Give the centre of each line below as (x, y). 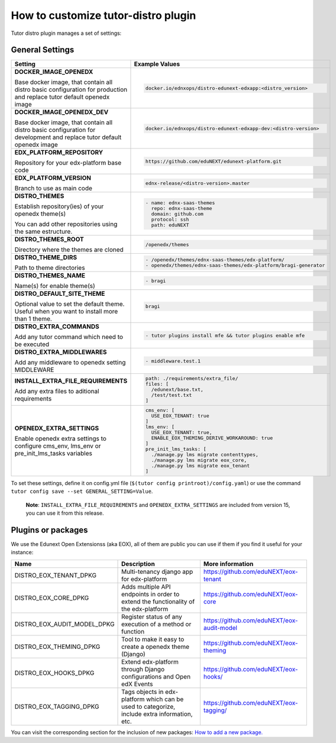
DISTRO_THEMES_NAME (50, 276)
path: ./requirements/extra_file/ (192, 379)
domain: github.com (177, 214)
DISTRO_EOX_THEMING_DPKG (57, 647)
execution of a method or (156, 624)
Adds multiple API (146, 587)
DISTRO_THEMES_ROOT (49, 240)
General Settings (43, 50)
